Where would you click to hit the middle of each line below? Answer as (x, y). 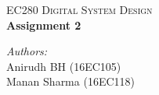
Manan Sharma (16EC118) (70, 81)
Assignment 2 (44, 25)
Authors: (27, 51)
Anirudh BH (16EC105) (64, 66)
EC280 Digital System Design (79, 9)
